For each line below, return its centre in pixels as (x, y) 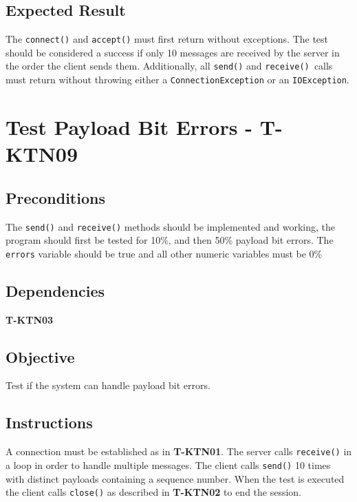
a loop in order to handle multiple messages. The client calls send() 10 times (168, 464)
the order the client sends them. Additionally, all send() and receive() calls (169, 66)
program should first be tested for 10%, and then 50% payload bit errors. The (170, 240)
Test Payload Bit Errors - (129, 126)
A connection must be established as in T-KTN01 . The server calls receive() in (179, 451)
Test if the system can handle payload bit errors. (108, 385)
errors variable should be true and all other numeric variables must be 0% (164, 253)
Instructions (49, 422)
